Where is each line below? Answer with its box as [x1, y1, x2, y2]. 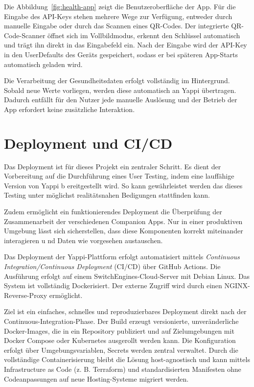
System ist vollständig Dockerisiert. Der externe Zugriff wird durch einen [4, 280, 222, 291]
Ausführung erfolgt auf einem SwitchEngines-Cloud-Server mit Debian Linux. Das [4, 271, 250, 281]
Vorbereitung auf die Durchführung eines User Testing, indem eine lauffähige [4, 171, 234, 181]
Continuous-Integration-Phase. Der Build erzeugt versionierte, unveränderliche [4, 316, 239, 326]
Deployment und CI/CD [4, 133, 173, 153]
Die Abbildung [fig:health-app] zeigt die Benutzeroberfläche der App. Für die [4, 1, 236, 11]
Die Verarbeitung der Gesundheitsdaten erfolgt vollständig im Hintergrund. [4, 75, 230, 86]
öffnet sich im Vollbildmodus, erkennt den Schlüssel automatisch [47, 30, 240, 40]
